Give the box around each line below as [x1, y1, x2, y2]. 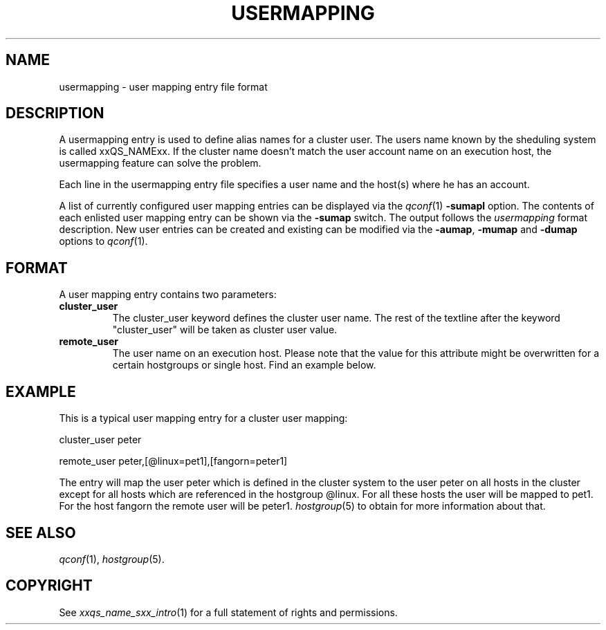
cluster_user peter [59, 434, 142, 446]
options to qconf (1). [59, 235, 148, 248]
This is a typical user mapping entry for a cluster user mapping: [59, 412, 348, 425]
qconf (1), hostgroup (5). [59, 553, 165, 565]
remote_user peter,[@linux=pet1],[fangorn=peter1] [59, 455, 288, 467]
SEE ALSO [6, 524, 76, 541]
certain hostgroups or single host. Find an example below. [112, 359, 376, 371]
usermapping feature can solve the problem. [59, 157, 261, 169]
